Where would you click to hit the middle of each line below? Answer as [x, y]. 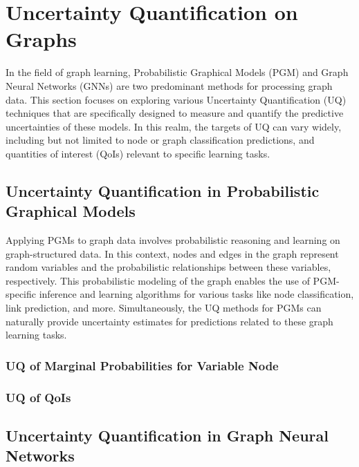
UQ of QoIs [38, 397]
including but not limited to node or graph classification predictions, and [160, 140]
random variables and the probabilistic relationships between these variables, [168, 267]
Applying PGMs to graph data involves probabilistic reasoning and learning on [173, 240]
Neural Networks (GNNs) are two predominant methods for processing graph [169, 85]
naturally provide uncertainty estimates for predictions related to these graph [169, 321]
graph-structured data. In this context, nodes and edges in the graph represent [172, 253]
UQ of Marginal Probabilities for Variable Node [142, 365]
